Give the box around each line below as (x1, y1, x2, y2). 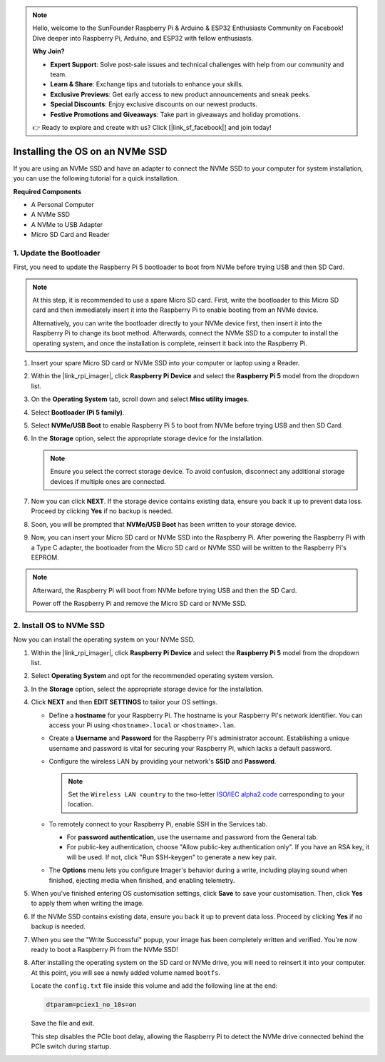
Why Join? (32, 47, 65, 56)
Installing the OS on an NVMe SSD (13, 145, 168, 157)
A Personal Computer (31, 200, 94, 208)
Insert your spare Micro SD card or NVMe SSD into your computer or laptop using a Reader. (31, 359, 300, 368)
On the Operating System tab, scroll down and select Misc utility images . (31, 395, 250, 403)
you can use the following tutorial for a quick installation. (13, 174, 180, 183)
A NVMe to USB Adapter (31, 220, 103, 228)
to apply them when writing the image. (31, 899, 144, 908)
